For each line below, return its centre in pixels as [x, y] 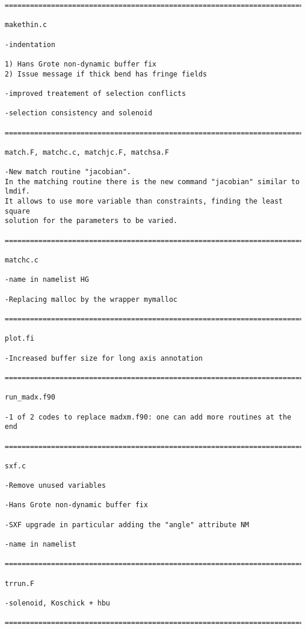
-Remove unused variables [55, 486]
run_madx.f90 [30, 397]
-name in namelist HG [47, 280]
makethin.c [26, 25]
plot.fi [20, 339]
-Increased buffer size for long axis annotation [104, 358]
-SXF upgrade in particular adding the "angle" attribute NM [127, 525]
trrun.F [20, 583]
